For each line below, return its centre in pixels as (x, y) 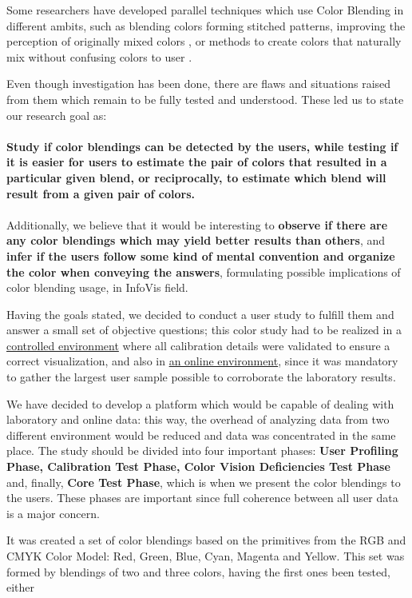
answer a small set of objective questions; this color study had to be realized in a (204, 330)
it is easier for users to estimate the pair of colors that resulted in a (197, 162)
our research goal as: (57, 115)
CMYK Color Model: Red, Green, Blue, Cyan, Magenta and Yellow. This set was (206, 556)
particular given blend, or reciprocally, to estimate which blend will (196, 177)
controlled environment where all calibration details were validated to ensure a (198, 345)
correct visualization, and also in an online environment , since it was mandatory (202, 361)
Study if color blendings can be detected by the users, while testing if (202, 146)
